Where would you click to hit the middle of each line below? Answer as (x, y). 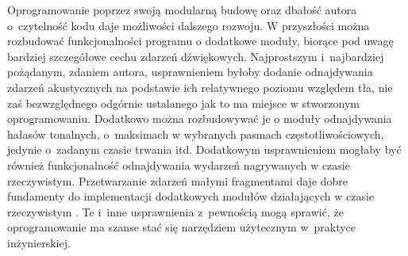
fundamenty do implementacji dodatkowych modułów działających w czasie (191, 196)
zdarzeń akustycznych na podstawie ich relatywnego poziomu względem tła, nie (200, 87)
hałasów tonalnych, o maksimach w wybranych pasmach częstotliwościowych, (196, 134)
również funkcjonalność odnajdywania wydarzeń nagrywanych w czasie (179, 164)
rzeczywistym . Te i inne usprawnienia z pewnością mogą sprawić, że (175, 211)
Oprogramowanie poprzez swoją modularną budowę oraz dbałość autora (182, 10)
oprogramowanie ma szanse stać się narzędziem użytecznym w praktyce (182, 227)
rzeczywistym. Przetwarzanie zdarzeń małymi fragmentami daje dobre (178, 180)
